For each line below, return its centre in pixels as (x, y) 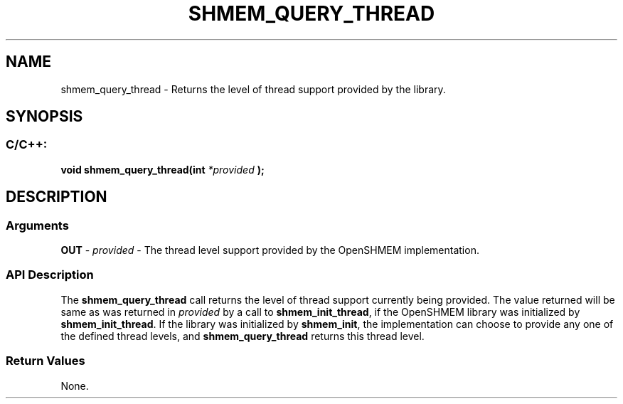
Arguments (37, 225)
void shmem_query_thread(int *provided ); (163, 169)
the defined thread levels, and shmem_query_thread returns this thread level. (243, 336)
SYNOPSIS (44, 117)
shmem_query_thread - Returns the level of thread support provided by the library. (253, 89)
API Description (50, 275)
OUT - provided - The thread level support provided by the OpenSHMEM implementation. (270, 250)
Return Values (46, 361)
